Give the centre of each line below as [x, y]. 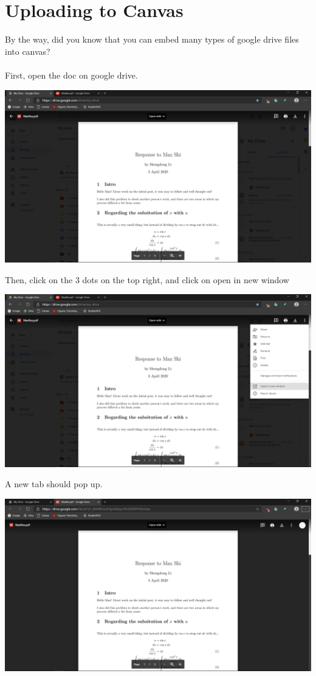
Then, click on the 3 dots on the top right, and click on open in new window [147, 279]
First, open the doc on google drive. [71, 75]
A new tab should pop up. [54, 484]
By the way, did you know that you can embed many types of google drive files [152, 39]
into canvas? [28, 51]
